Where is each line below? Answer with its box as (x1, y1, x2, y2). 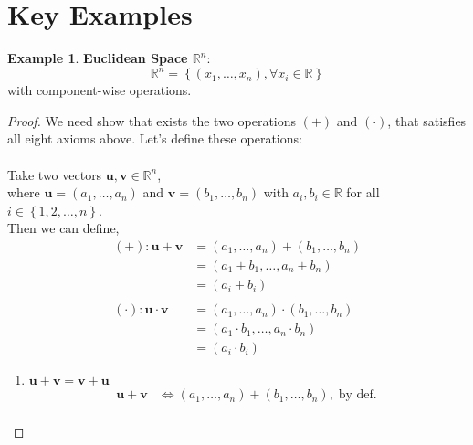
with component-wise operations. (7, 80, 192, 100)
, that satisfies (387, 111, 467, 130)
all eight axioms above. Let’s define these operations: (7, 129, 302, 148)
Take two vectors (7, 164, 102, 184)
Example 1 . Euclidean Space (7, 48, 188, 68)
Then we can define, (7, 218, 120, 238)
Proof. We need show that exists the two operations (7, 111, 297, 130)
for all (346, 183, 380, 202)
